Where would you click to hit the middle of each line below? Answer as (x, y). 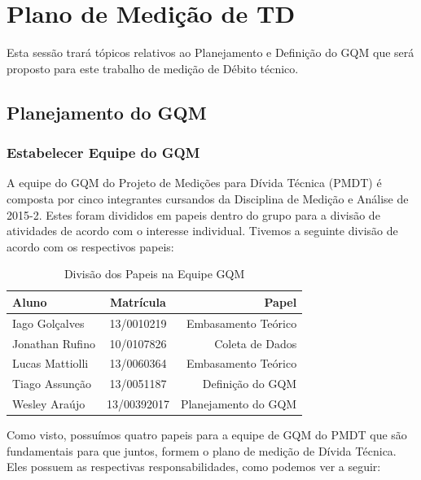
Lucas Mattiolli (50, 363)
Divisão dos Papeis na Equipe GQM (154, 274)
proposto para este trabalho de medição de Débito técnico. (153, 68)
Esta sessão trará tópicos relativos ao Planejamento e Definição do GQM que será (210, 52)
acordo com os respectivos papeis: (90, 246)
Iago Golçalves (48, 323)
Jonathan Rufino (54, 343)
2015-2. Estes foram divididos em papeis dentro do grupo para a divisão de (193, 214)
